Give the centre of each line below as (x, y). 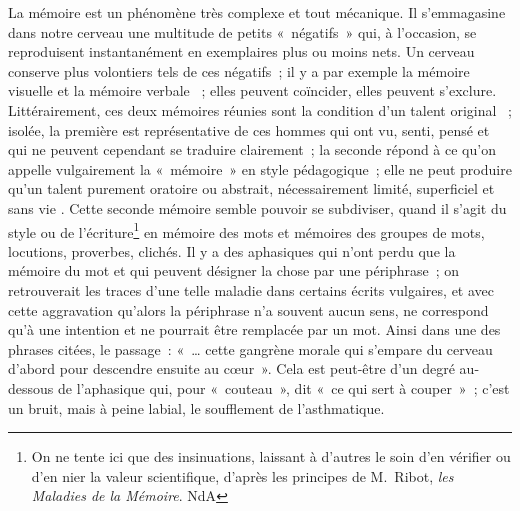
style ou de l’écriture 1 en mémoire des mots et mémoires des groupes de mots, (246, 230)
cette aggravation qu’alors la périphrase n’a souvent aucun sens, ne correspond (248, 309)
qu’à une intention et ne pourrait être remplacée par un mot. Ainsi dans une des (254, 329)
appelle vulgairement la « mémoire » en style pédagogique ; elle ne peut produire (260, 168)
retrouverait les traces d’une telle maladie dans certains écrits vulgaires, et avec (251, 289)
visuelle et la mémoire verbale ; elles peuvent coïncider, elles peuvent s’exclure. (252, 90)
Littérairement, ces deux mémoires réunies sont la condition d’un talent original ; (260, 109)
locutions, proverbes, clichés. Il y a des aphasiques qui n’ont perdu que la (232, 250)
